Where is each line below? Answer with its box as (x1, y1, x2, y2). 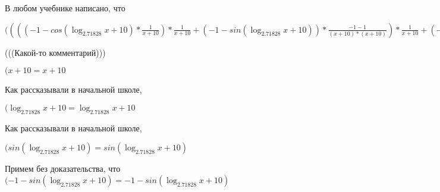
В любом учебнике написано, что (5, 2, 125, 14)
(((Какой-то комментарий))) (5, 46, 106, 58)
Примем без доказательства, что (5, 162, 121, 175)
